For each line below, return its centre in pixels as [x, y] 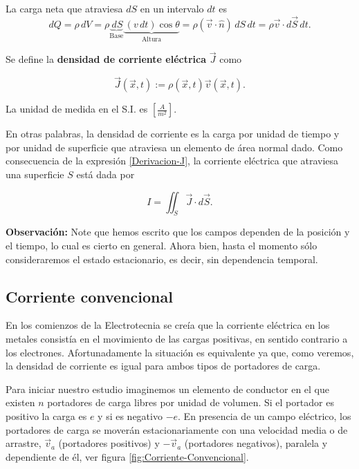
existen [20, 402]
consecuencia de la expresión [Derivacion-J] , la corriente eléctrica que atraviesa [172, 161]
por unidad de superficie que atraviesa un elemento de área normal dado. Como [174, 147]
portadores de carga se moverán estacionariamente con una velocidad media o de [177, 429]
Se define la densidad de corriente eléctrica [106, 59]
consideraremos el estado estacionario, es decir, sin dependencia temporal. [162, 259]
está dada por [105, 174]
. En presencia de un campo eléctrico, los [265, 416]
